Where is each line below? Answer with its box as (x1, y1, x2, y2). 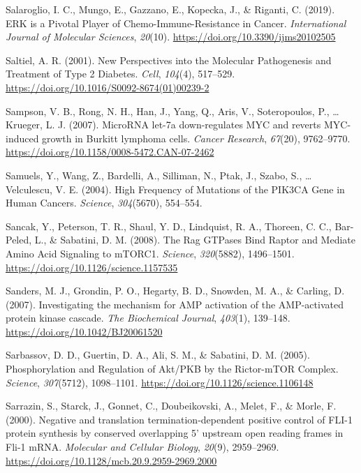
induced (6, 130, 39, 145)
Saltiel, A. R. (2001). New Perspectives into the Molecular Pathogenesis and (6, 52, 332, 67)
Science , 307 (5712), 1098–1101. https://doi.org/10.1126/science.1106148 (6, 375, 314, 389)
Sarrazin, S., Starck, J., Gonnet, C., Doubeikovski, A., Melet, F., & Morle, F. (6, 398, 337, 413)
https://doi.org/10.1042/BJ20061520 (6, 324, 163, 338)
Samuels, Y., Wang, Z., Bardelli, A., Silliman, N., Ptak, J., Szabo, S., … (6, 167, 312, 182)
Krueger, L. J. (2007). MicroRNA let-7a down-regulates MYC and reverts (6, 117, 321, 132)
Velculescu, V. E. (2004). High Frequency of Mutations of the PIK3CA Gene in (6, 181, 345, 196)
